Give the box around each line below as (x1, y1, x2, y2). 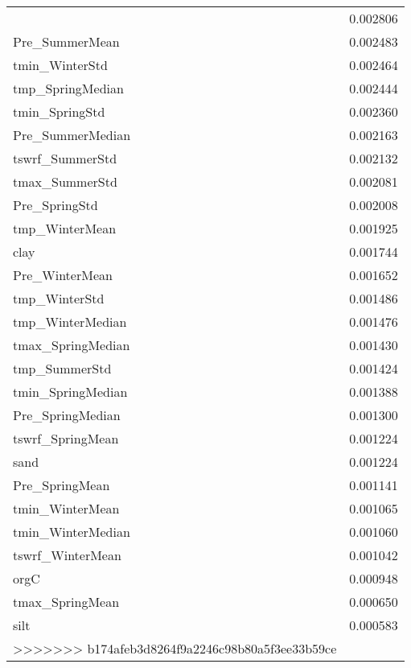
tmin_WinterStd (13, 56, 108, 74)
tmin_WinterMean (13, 499, 120, 517)
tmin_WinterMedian (13, 522, 130, 541)
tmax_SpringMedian (13, 336, 130, 354)
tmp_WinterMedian (13, 312, 127, 331)
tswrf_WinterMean (13, 546, 121, 564)
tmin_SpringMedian (13, 382, 128, 401)
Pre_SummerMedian (13, 126, 131, 144)
